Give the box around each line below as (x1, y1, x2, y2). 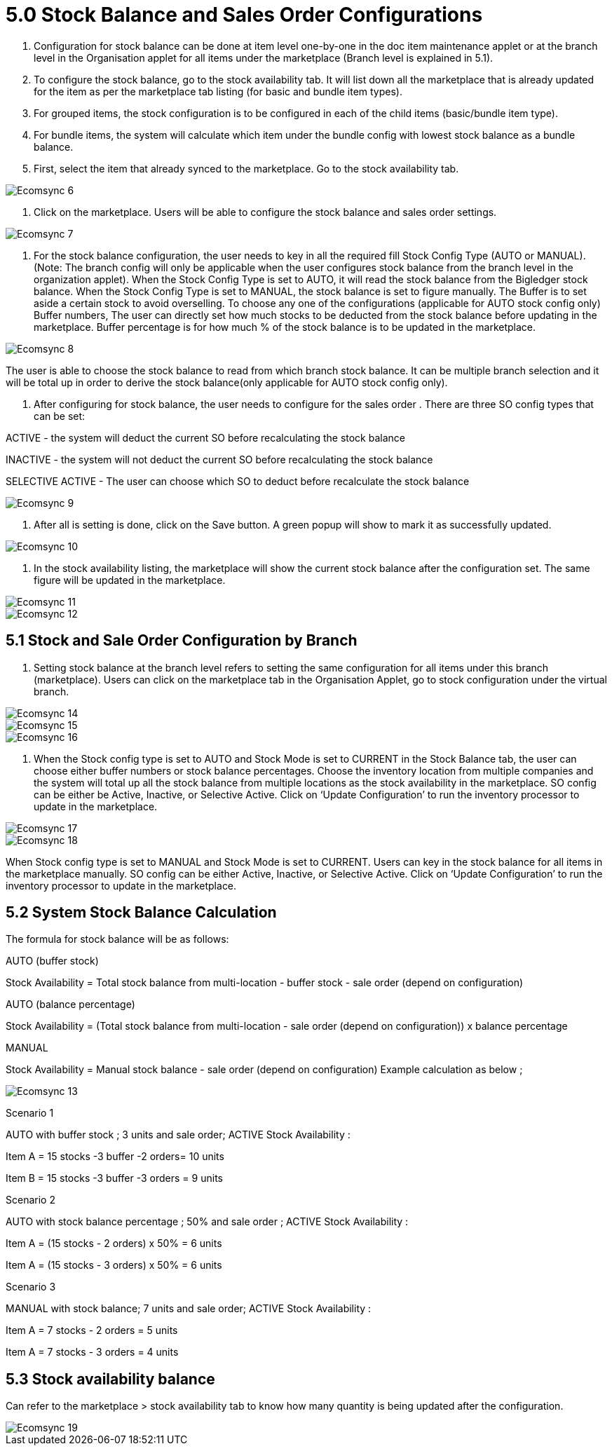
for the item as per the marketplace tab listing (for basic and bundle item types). (34, 85, 402, 97)
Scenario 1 (6, 1107, 54, 1119)
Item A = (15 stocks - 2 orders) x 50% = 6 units (6, 1237, 222, 1250)
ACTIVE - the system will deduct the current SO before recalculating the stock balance (6, 431, 405, 444)
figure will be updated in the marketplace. (34, 573, 226, 586)
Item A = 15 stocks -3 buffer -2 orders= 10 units (6, 1150, 224, 1163)
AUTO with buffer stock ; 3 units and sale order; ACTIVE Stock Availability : (6, 1129, 351, 1141)
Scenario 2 (6, 1194, 55, 1206)
